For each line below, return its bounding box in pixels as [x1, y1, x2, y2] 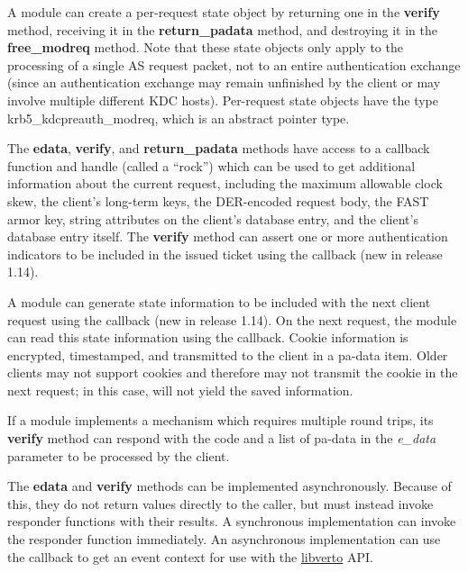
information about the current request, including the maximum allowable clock [7, 174, 443, 193]
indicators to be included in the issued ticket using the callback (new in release [7, 244, 443, 263]
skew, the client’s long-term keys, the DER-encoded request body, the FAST [7, 191, 429, 210]
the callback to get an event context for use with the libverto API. [7, 547, 373, 566]
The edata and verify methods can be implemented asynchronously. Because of [7, 477, 452, 495]
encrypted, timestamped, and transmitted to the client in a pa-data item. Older [7, 345, 448, 364]
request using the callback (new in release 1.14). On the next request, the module [7, 310, 457, 329]
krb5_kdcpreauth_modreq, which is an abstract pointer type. [7, 108, 350, 127]
